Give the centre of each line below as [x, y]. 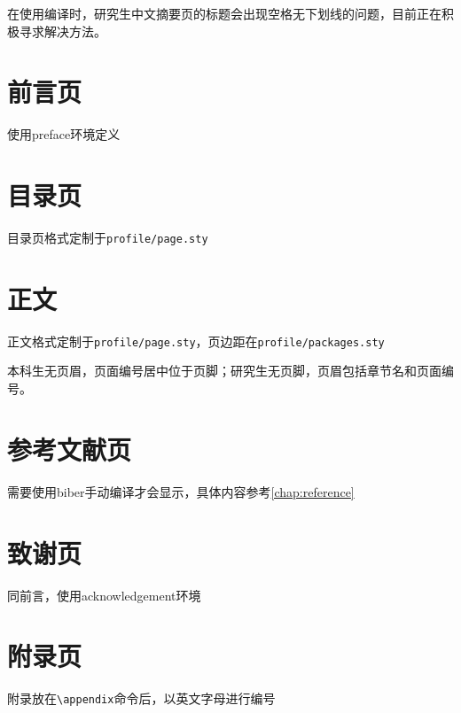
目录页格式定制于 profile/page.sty [108, 238]
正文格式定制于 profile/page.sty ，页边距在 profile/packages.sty [196, 341]
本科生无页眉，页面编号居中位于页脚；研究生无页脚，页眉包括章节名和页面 [224, 371]
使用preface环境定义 [64, 134]
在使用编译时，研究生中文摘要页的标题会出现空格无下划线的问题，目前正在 [224, 13]
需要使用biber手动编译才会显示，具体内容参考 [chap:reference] [181, 491]
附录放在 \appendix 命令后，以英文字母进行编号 [141, 698]
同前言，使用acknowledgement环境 [104, 595]
